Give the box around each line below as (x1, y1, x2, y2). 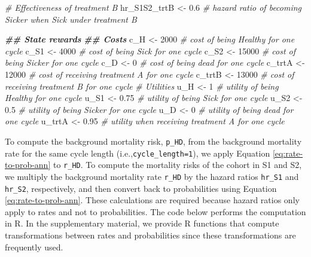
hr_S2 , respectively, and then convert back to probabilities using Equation (5, 182, 277, 194)
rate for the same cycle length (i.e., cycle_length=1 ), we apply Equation (5, 146, 270, 159)
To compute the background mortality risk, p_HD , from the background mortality (5, 134, 302, 147)
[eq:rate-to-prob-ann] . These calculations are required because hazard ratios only (5, 194, 300, 206)
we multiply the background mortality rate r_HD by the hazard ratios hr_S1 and (5, 170, 299, 182)
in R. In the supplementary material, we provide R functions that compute (5, 217, 279, 230)
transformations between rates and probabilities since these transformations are (5, 229, 296, 241)
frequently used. (5, 240, 63, 253)
